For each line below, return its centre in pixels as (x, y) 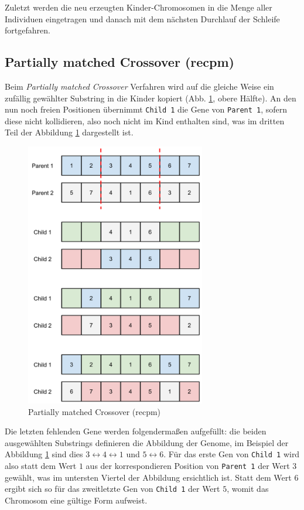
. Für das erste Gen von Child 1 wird (232, 454)
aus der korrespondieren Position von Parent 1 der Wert (188, 465)
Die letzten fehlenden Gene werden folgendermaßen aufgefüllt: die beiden (136, 431)
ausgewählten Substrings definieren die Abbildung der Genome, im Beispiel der (147, 442)
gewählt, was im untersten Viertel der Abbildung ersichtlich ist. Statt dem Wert (148, 477)
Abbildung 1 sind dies (44, 454)
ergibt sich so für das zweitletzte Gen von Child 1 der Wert (112, 489)
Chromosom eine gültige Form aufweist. (76, 500)
